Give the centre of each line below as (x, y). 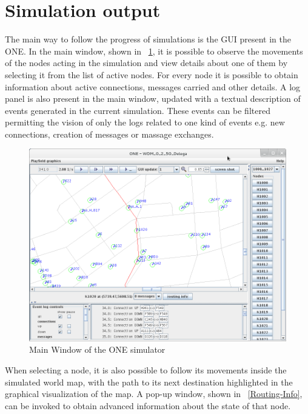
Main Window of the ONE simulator (97, 349)
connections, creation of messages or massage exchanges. (109, 134)
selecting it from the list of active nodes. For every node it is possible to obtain (152, 74)
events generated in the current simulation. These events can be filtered (138, 110)
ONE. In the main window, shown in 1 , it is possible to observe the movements (154, 51)
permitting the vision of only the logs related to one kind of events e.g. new (145, 122)
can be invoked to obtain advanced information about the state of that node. (148, 405)
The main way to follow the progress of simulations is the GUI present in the (148, 39)
